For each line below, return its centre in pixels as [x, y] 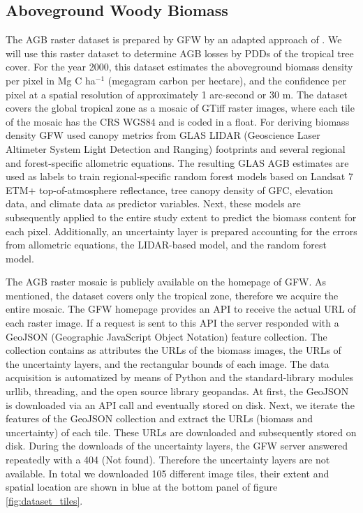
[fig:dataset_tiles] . [44, 500]
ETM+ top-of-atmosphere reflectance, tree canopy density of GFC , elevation [169, 189]
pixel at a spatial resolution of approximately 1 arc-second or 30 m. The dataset [177, 94]
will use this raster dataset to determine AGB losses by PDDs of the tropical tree [180, 53]
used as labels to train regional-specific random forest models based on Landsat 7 [179, 176]
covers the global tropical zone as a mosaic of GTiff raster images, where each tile [180, 108]
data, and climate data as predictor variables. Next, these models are [153, 203]
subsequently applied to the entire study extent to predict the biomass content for [181, 217]
